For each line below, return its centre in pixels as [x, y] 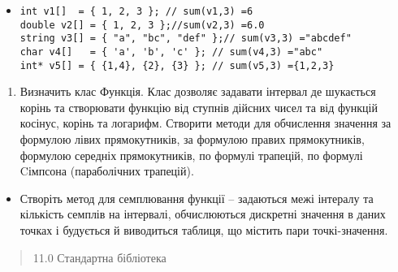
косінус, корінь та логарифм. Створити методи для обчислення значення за [205, 123]
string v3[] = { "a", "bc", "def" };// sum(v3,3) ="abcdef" [186, 39]
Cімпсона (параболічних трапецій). [107, 171]
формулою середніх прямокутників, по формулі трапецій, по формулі [191, 155]
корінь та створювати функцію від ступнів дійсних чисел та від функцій [199, 107]
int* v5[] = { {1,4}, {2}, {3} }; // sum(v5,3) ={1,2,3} [177, 65]
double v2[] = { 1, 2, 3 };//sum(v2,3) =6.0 [142, 25]
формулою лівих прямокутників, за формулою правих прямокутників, [192, 139]
